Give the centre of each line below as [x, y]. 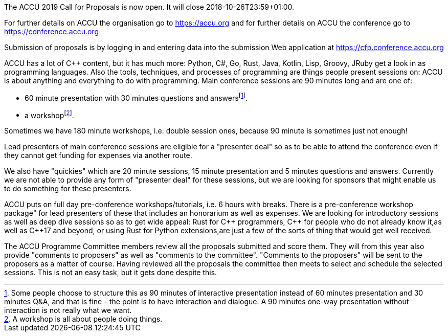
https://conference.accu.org [51, 31]
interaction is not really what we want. [68, 310]
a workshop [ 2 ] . [49, 114]
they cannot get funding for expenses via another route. [98, 155]
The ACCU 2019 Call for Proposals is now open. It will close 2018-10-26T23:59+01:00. [149, 7]
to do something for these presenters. [68, 189]
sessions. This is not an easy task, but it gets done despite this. [111, 273]
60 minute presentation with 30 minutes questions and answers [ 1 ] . [136, 97]
